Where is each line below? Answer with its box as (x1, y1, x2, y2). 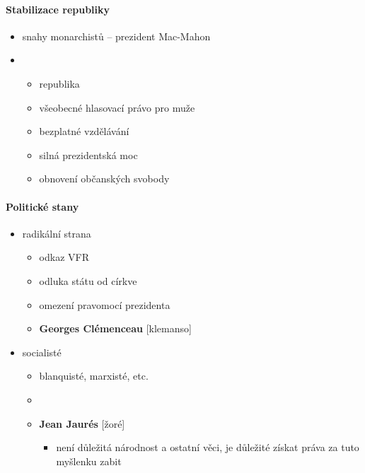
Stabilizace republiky (6, 1, 110, 16)
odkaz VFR (39, 250, 89, 264)
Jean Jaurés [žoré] (39, 416, 125, 431)
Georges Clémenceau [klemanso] (39, 321, 192, 336)
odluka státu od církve (39, 273, 137, 288)
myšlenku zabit (56, 453, 122, 468)
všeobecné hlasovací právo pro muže (39, 100, 195, 115)
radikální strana (22, 226, 91, 240)
